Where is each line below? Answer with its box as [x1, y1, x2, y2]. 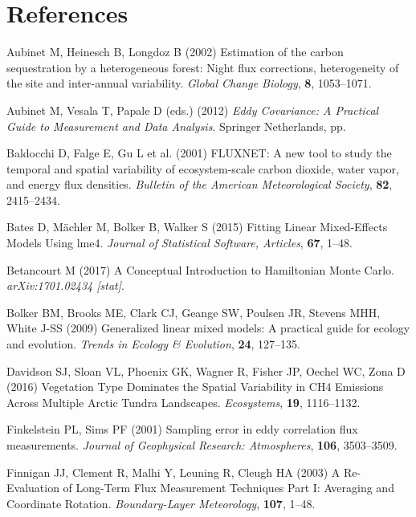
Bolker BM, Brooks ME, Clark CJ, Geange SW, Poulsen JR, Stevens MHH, [6, 303, 381, 320]
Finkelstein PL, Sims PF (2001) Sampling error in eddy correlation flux [6, 421, 358, 438]
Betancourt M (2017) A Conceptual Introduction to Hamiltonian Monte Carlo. [6, 261, 394, 278]
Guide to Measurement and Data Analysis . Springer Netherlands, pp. [6, 117, 346, 134]
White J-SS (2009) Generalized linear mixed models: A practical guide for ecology [6, 320, 410, 336]
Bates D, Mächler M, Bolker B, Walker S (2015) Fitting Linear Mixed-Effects [6, 218, 388, 235]
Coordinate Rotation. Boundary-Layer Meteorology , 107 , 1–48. [6, 495, 316, 511]
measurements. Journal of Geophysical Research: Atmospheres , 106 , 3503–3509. [6, 437, 398, 453]
